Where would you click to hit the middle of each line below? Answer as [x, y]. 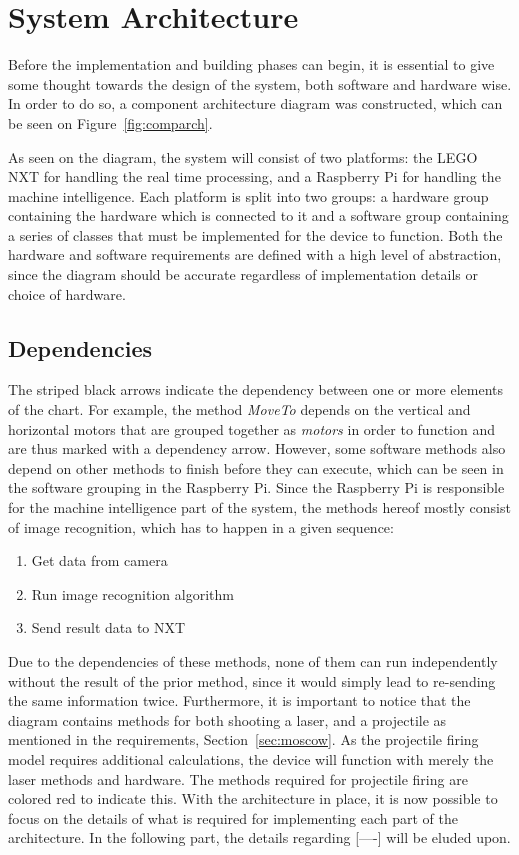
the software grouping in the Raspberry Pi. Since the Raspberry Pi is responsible [256, 487]
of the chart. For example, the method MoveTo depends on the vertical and [239, 409]
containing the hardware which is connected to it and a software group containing [258, 215]
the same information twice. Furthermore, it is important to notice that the [239, 700]
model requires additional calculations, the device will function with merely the [251, 758]
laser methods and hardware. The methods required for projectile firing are [238, 778]
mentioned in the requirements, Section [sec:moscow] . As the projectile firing [243, 739]
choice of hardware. [67, 293]
